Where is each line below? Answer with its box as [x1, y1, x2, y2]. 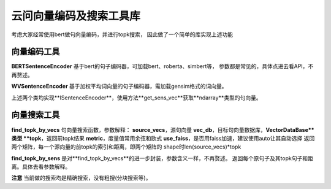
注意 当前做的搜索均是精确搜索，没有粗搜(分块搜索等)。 [11, 174, 151, 182]
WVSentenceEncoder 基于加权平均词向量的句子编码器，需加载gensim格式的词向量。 [11, 83, 227, 90]
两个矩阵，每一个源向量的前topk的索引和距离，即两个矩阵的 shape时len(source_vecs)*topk [11, 143, 242, 150]
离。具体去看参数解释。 [11, 163, 70, 171]
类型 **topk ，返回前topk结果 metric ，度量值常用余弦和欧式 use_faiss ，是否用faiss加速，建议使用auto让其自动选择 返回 [11, 134, 315, 142]
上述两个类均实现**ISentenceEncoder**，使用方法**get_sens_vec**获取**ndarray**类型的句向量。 [11, 94, 262, 101]
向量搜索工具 [11, 110, 60, 120]
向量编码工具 [11, 47, 60, 57]
